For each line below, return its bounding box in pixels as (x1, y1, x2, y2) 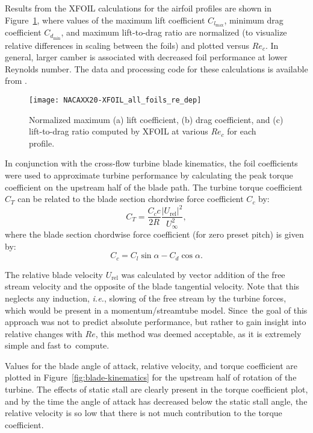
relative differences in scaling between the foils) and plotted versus (5, 39, 250, 51)
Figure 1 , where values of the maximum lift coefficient (5, 13, 205, 26)
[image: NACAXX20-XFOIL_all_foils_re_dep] (29, 95, 202, 104)
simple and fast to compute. (5, 339, 110, 352)
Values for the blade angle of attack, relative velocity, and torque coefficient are (5, 359, 297, 371)
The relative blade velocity (5, 268, 103, 280)
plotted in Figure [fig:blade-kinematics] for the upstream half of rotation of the (5, 371, 297, 384)
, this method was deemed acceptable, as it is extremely (95, 327, 302, 340)
